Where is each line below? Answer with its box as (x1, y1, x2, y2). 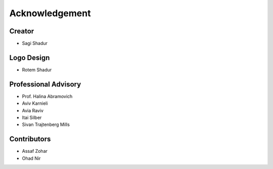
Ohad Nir (22, 155, 41, 161)
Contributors (9, 135, 51, 144)
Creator (9, 27, 34, 35)
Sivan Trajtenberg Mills (22, 121, 70, 128)
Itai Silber (22, 114, 42, 121)
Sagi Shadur (22, 40, 48, 47)
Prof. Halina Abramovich (22, 93, 73, 99)
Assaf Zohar (22, 148, 48, 154)
